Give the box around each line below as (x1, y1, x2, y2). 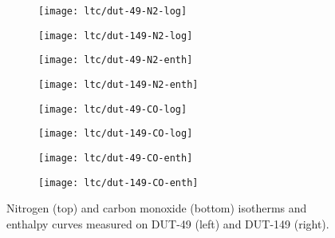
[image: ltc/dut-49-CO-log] (38, 103, 187, 115)
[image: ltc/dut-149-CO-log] (38, 128, 193, 140)
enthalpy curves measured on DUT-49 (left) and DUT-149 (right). (6, 215, 329, 232)
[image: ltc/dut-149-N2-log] (38, 30, 193, 42)
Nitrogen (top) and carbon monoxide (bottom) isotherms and (6, 200, 307, 216)
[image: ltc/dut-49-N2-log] (38, 6, 187, 17)
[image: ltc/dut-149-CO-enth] (38, 177, 199, 188)
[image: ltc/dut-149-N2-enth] (38, 78, 199, 90)
